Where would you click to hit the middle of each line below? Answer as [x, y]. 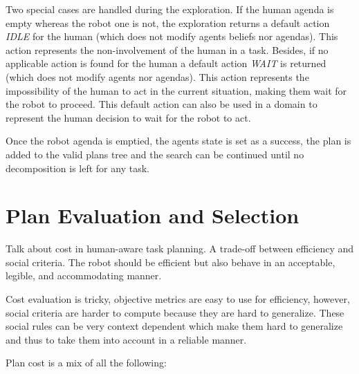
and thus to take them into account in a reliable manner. [126, 339]
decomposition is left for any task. [77, 168]
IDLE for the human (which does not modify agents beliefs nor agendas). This [172, 36]
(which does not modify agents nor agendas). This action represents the [157, 76]
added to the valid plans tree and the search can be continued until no [155, 154]
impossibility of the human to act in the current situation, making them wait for [176, 90]
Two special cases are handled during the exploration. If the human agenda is [170, 9]
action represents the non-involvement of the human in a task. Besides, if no [167, 49]
